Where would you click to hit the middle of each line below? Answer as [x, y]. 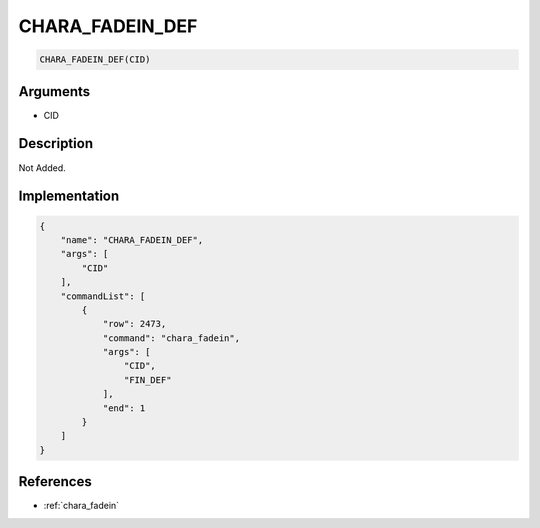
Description [56, 143]
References [55, 481]
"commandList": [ [103, 296]
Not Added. [42, 167]
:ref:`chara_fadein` [81, 506]
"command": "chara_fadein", [171, 338]
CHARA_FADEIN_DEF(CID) [95, 59]
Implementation [69, 196]
